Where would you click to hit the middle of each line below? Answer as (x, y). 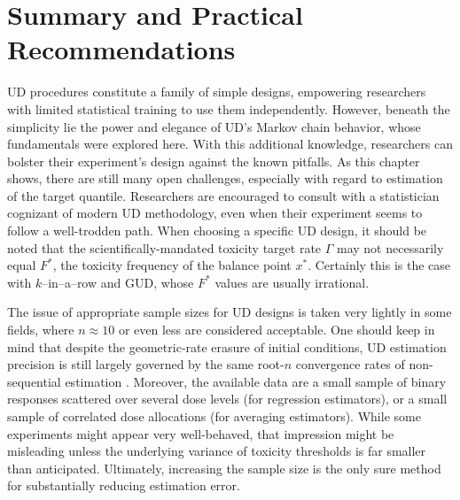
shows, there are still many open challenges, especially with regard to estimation (225, 178)
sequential (34, 381)
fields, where (41, 330)
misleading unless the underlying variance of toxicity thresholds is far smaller (217, 451)
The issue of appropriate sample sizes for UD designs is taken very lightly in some (230, 312)
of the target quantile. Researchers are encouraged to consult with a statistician (223, 195)
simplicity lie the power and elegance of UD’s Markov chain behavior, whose (214, 126)
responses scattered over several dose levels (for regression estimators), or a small (227, 399)
